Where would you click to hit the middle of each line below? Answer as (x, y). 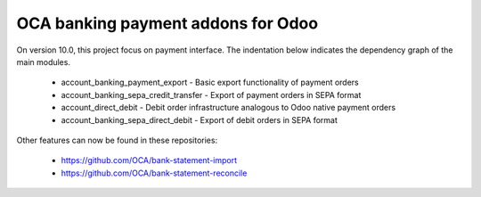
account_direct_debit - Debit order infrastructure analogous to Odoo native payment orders (228, 108)
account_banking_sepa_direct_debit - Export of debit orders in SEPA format (200, 119)
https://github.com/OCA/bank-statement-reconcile (154, 173)
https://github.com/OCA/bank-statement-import (149, 160)
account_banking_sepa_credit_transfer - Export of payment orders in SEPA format (211, 94)
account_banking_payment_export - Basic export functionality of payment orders (210, 82)
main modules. (44, 62)
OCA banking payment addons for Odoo (167, 23)
